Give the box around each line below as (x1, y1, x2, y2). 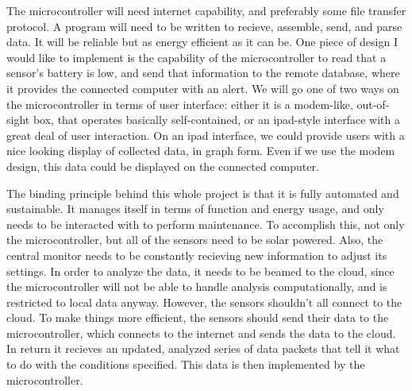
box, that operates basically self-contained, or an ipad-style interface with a (33, 111, 400, 128)
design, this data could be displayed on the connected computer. (6, 157, 319, 174)
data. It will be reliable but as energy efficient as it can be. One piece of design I (6, 33, 398, 50)
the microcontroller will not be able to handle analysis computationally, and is (6, 278, 387, 295)
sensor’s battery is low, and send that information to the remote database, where (6, 64, 400, 81)
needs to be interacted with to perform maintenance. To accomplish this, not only (6, 215, 405, 232)
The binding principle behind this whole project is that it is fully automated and (6, 184, 399, 201)
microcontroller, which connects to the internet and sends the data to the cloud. (6, 324, 396, 341)
